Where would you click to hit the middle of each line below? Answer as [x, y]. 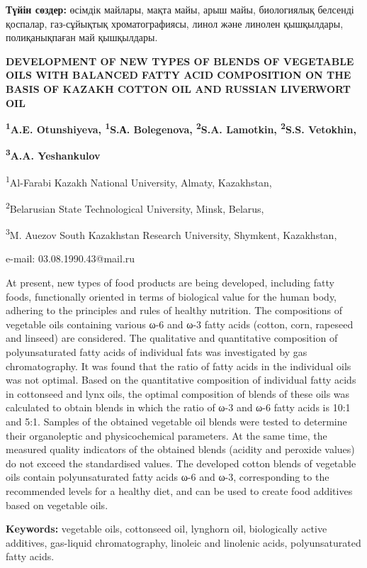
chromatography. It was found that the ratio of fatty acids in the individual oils [179, 366]
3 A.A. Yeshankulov [53, 155]
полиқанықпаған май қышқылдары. [82, 37]
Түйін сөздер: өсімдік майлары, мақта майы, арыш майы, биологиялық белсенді [180, 9]
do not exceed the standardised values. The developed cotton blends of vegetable [181, 463]
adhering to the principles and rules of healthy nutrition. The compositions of [174, 310]
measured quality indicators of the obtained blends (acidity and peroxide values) [180, 449]
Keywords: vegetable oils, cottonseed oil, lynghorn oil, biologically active [166, 529]
